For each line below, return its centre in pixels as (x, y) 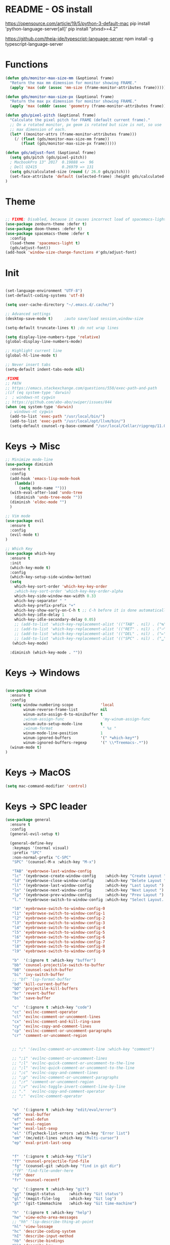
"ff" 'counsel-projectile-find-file (51, 1161)
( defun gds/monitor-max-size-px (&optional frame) (60, 97)
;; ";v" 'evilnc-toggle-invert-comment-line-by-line (69, 1087)
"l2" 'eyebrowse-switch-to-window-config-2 (58, 918)
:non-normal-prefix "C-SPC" (41, 857)
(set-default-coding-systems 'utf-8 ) (45, 296)
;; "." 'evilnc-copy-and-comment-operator (58, 1092)
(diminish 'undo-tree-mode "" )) (48, 498)
